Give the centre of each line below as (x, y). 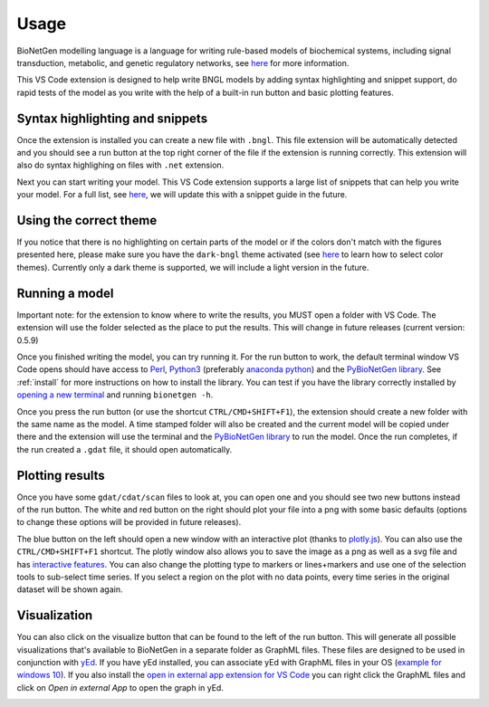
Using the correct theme (87, 220)
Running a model (65, 293)
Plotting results (61, 475)
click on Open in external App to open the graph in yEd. (120, 687)
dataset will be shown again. (70, 589)
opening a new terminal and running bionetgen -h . (115, 395)
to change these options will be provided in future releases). (129, 522)
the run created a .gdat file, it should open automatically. (125, 449)
